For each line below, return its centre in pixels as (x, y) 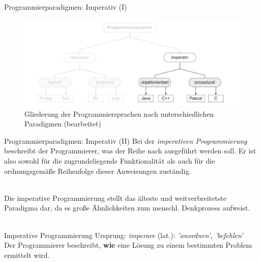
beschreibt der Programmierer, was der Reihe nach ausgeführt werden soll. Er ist (130, 151)
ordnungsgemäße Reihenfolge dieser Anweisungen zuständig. (98, 171)
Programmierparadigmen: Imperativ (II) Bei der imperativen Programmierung (126, 140)
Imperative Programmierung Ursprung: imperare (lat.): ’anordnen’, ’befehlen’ (124, 235)
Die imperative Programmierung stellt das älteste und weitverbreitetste (115, 198)
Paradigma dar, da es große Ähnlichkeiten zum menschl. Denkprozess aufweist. (127, 208)
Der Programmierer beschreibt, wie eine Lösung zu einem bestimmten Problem (128, 245)
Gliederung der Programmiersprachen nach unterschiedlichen (119, 113)
